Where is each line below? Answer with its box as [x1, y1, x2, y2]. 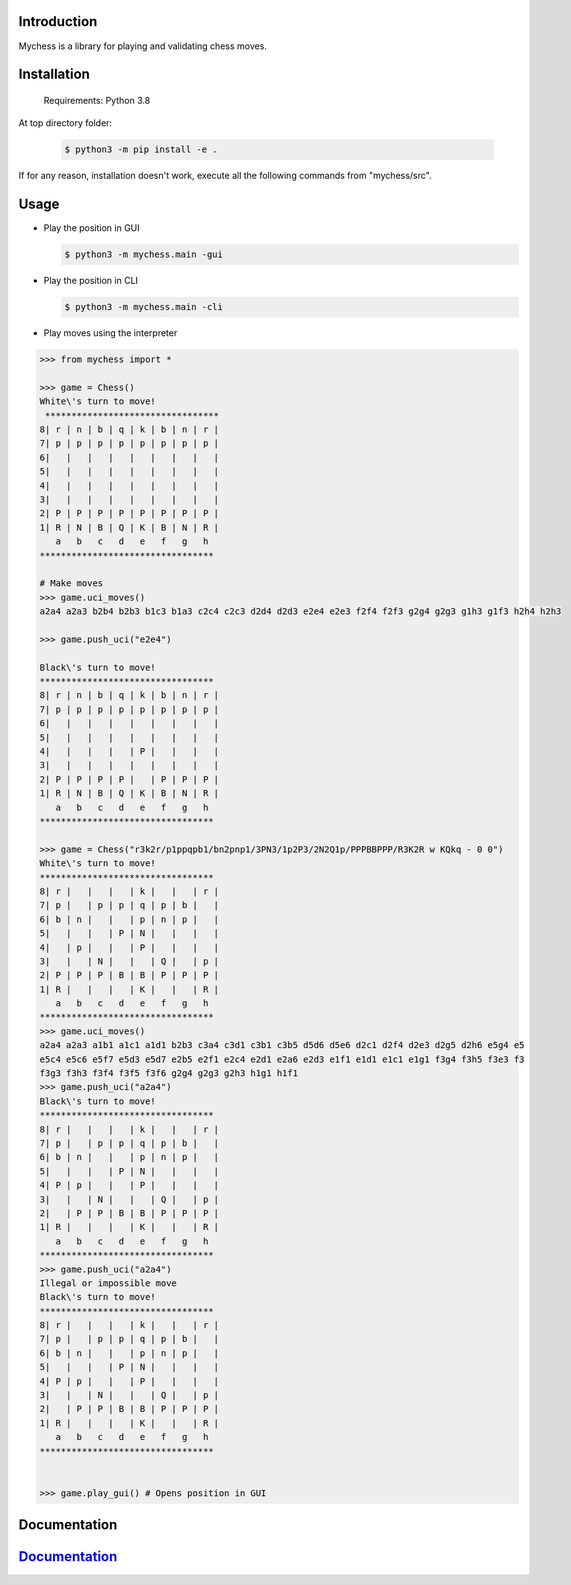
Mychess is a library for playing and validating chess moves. [18, 40, 267, 52]
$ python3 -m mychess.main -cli [64, 301, 224, 313]
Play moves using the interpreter [43, 327, 178, 339]
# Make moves [39, 578, 104, 589]
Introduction [18, 13, 98, 30]
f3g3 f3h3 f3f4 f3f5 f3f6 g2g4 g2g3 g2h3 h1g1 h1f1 [39, 1068, 299, 1079]
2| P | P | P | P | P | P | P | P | [39, 508, 220, 519]
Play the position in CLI [43, 275, 139, 287]
